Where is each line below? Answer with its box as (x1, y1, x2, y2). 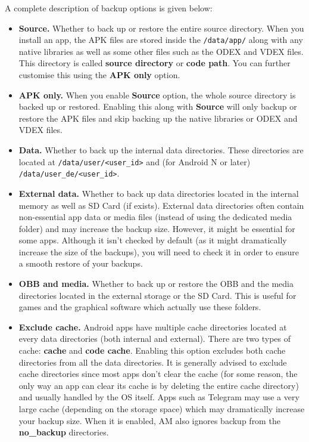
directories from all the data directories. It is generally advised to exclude (18, 356, 287, 368)
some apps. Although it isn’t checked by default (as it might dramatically (18, 234, 287, 246)
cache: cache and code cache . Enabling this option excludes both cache (18, 344, 286, 357)
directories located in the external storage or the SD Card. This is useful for (18, 289, 296, 301)
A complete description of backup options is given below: (5, 2, 213, 14)
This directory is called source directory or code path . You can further (18, 57, 291, 69)
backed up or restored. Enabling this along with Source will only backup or (18, 100, 297, 113)
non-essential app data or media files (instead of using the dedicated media (18, 211, 292, 223)
